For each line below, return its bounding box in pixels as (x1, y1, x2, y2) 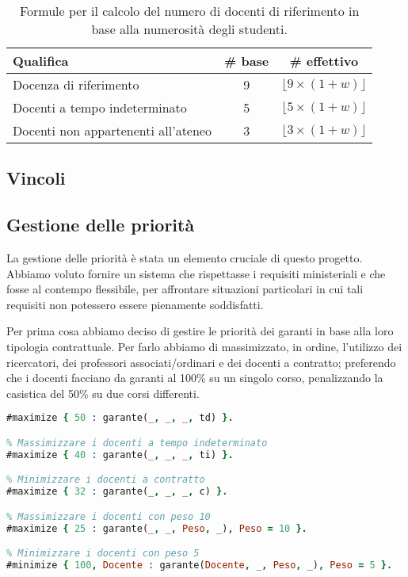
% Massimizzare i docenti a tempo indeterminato (6, 437, 268, 449)
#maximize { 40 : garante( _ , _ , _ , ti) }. (6, 449, 234, 460)
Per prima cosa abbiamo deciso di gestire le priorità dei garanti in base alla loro (6, 323, 394, 339)
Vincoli (6, 166, 66, 190)
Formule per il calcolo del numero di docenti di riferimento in (19, 2, 360, 20)
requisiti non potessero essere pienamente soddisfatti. (6, 296, 264, 312)
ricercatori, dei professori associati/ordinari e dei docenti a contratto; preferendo (6, 353, 396, 370)
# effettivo (289, 52, 359, 70)
